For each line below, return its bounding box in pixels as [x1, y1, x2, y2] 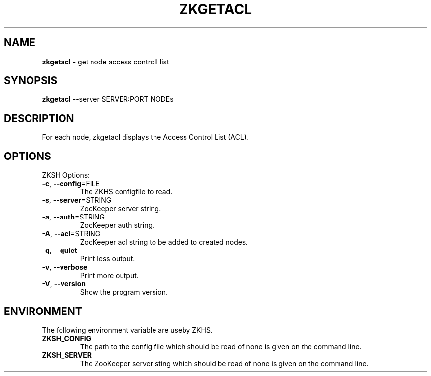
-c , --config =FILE [42, 179, 100, 188]
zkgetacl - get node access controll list [42, 57, 169, 66]
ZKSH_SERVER [42, 350, 92, 359]
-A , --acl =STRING [42, 229, 101, 238]
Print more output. [80, 271, 139, 280]
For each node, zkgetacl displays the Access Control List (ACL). [42, 133, 248, 142]
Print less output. [80, 254, 135, 263]
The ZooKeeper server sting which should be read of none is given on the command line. [80, 359, 369, 368]
